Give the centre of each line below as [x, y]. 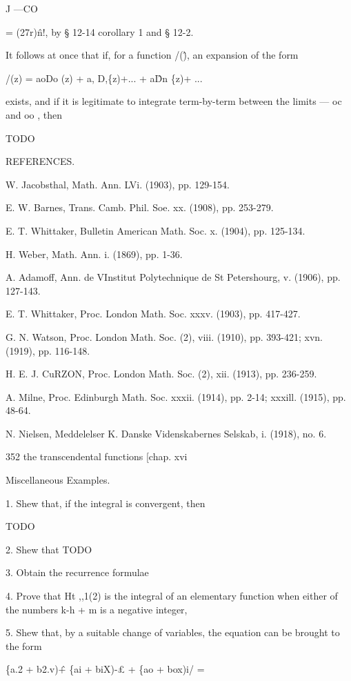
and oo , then [34, 114]
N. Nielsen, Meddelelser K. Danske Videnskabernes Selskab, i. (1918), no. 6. [166, 433]
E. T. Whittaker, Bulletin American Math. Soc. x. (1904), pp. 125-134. [156, 230]
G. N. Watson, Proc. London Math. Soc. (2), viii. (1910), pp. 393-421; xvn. [164, 336]
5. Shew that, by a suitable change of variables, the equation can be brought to [173, 632]
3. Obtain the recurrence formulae [77, 572]
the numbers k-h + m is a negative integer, [97, 609]
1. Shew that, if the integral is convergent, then [106, 503]
